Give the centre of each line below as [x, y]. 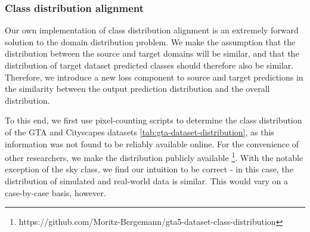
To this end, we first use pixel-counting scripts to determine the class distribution [154, 120]
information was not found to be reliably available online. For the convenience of [152, 143]
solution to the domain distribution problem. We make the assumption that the [150, 41]
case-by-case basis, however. [55, 192]
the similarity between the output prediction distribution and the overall [137, 89]
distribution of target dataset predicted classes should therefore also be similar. [149, 65]
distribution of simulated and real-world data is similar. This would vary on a [147, 181]
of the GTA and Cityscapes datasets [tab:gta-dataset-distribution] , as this [139, 132]
